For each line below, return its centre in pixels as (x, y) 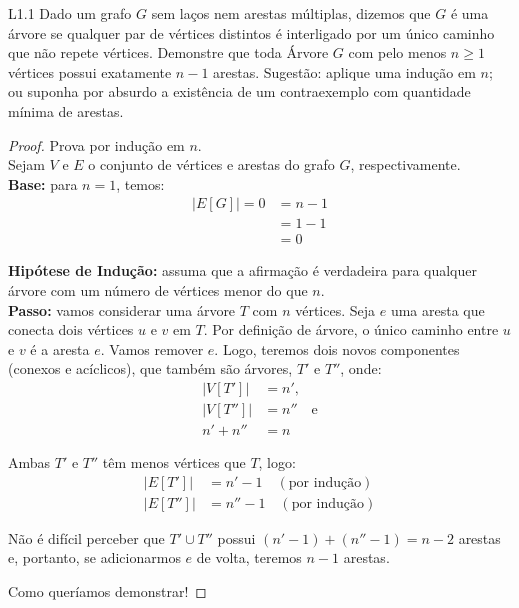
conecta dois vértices (71, 329)
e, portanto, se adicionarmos (94, 557)
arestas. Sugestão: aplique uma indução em (344, 71)
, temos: (140, 183)
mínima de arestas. (66, 110)
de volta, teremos (249, 557)
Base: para (43, 183)
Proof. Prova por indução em (96, 144)
